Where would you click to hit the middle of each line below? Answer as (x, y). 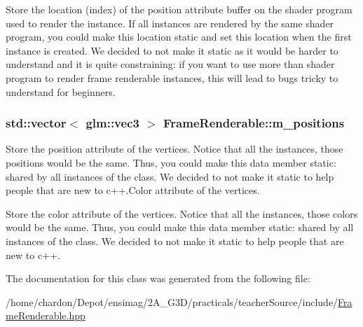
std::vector (36, 123)
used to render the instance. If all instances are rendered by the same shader (170, 23)
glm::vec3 (112, 123)
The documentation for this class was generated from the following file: (158, 278)
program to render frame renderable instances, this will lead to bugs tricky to (172, 77)
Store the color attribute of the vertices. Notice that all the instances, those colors (182, 213)
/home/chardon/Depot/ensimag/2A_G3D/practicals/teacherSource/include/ (172, 301)
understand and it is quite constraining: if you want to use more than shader (170, 64)
